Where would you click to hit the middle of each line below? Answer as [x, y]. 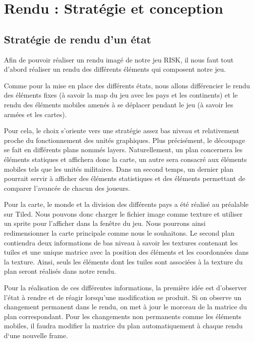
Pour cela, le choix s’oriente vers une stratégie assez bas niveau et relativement [122, 131]
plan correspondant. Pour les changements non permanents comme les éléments [123, 316]
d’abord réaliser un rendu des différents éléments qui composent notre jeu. [115, 69]
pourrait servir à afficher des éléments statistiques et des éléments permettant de [125, 178]
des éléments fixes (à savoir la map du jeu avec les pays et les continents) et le [121, 95]
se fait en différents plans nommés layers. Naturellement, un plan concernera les [123, 150]
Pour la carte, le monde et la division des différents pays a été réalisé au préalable [126, 204]
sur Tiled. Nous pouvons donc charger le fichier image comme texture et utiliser [123, 213]
